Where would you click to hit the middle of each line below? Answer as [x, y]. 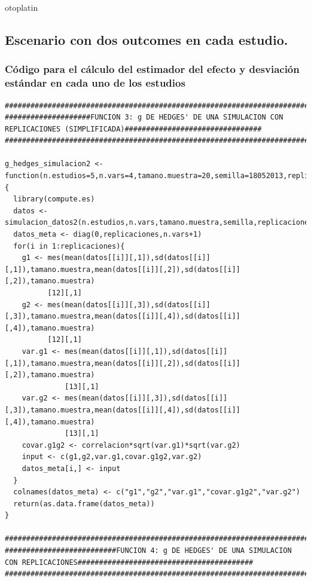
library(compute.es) [54, 199]
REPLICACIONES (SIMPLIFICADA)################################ [133, 129]
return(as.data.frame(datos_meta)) [84, 504]
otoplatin [22, 7]
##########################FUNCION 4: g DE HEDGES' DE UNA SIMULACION [148, 551]
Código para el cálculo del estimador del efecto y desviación [152, 69]
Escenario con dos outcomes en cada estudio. [147, 39]
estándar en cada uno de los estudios [95, 83]
